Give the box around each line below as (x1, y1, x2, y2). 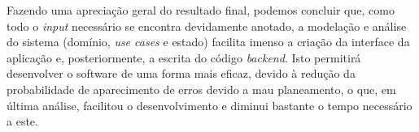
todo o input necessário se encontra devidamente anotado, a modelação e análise (7, 17, 407, 34)
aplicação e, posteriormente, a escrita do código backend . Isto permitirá (7, 49, 361, 66)
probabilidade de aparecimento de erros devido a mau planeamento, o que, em (7, 80, 396, 97)
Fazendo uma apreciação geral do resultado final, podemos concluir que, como (7, 2, 395, 18)
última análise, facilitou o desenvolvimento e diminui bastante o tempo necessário (7, 96, 412, 113)
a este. (7, 113, 38, 130)
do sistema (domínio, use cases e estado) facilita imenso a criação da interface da (7, 33, 410, 50)
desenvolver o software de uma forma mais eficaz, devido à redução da (7, 65, 356, 82)
